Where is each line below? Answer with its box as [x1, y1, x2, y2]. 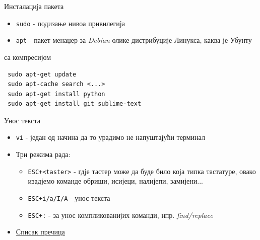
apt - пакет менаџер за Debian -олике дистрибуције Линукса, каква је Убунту [16, 35, 252, 45]
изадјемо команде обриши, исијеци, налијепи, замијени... [28, 176, 203, 186]
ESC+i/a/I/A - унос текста [28, 192, 110, 203]
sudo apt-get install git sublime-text [8, 100, 142, 108]
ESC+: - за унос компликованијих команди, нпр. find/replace [28, 209, 213, 220]
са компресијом [4, 51, 51, 62]
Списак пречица [16, 226, 65, 237]
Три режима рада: [16, 149, 71, 159]
